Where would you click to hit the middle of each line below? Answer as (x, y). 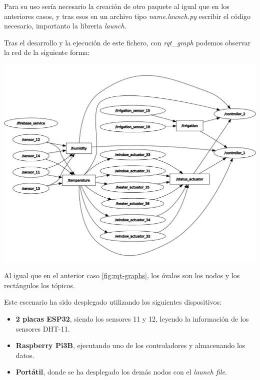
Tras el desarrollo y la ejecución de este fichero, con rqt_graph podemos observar (127, 42)
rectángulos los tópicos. (39, 285)
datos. (25, 355)
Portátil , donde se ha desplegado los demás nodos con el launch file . (121, 372)
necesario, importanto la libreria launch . (65, 26)
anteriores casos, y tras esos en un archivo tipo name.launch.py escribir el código (127, 16)
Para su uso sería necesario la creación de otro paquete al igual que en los (117, 6)
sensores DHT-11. (43, 328)
